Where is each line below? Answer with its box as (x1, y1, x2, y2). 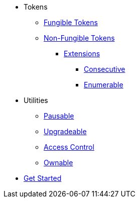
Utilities (24, 96, 48, 105)
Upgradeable (44, 127, 87, 136)
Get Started (24, 174, 62, 182)
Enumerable (84, 80, 123, 89)
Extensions (64, 49, 100, 58)
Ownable (44, 158, 73, 167)
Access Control (44, 143, 94, 151)
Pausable (44, 112, 74, 120)
